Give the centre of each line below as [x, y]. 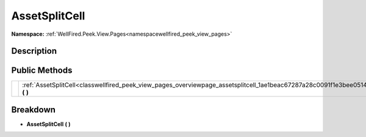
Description [34, 51]
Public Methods [42, 71]
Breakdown [34, 109]
